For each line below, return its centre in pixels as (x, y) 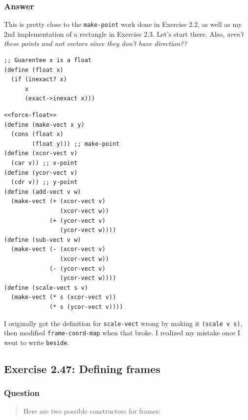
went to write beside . (37, 342)
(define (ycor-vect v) (41, 173)
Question (22, 393)
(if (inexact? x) (39, 80)
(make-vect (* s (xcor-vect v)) (64, 297)
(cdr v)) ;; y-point (44, 182)
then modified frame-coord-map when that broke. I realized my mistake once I (122, 333)
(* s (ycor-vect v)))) (86, 307)
